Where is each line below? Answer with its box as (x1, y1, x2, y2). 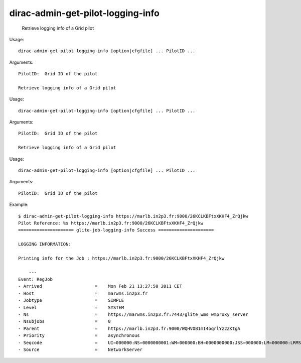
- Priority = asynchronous (18, 333, 140, 338)
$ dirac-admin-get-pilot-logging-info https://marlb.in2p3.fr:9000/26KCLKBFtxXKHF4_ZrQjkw (18, 213, 248, 219)
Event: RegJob (18, 277, 53, 282)
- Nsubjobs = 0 (18, 319, 111, 324)
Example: (9, 201, 29, 208)
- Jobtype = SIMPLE (18, 298, 124, 303)
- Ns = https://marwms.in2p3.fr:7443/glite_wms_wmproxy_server (18, 312, 248, 317)
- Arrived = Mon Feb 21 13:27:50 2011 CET (18, 284, 183, 289)
